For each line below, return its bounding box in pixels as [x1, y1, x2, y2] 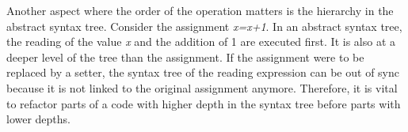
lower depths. [6, 111, 71, 127]
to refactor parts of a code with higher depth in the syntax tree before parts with [6, 95, 401, 111]
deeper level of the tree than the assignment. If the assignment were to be [6, 48, 364, 65]
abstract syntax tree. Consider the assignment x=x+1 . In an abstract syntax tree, [6, 17, 402, 34]
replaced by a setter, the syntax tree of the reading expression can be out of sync [6, 64, 399, 81]
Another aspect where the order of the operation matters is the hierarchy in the [6, 2, 394, 18]
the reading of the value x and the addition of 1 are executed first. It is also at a [6, 33, 396, 50]
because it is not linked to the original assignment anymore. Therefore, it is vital [6, 79, 398, 96]
